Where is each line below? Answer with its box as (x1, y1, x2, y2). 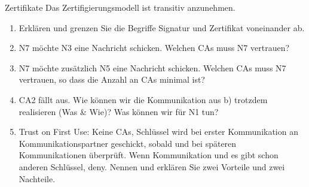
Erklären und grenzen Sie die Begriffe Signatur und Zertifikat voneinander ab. (19, 21, 305, 34)
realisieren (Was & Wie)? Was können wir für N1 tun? (19, 105, 219, 117)
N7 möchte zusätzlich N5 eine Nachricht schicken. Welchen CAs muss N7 (19, 61, 286, 74)
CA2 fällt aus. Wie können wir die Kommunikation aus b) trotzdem (19, 93, 268, 105)
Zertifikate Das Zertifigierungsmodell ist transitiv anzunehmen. (5, 1, 235, 13)
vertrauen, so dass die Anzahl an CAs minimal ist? (19, 73, 205, 86)
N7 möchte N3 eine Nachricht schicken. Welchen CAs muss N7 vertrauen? (19, 41, 290, 54)
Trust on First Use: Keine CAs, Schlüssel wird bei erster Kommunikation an (19, 125, 298, 138)
